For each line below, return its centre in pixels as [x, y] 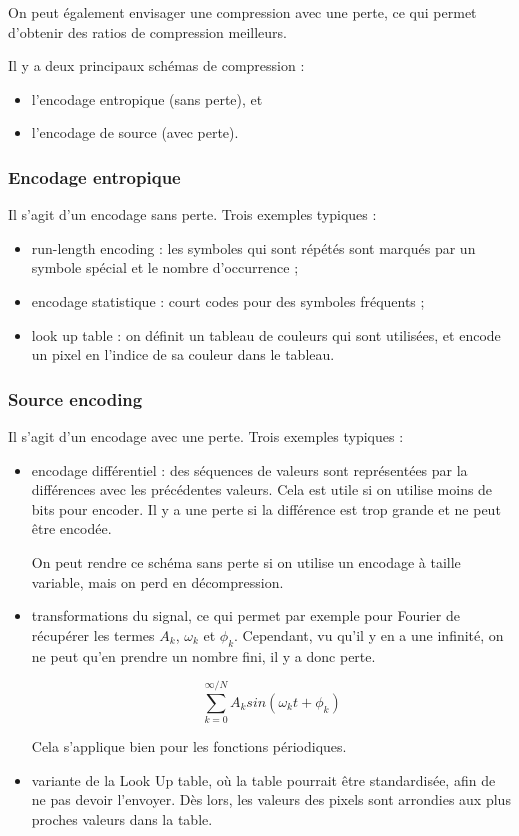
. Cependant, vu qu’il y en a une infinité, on [369, 634]
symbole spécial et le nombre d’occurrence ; [165, 267]
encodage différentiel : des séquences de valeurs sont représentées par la [249, 469]
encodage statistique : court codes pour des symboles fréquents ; [228, 300]
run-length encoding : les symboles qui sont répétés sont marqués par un [253, 247]
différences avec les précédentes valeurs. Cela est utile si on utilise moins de [262, 489]
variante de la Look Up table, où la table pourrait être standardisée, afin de [263, 779]
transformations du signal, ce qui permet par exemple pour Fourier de [245, 615]
